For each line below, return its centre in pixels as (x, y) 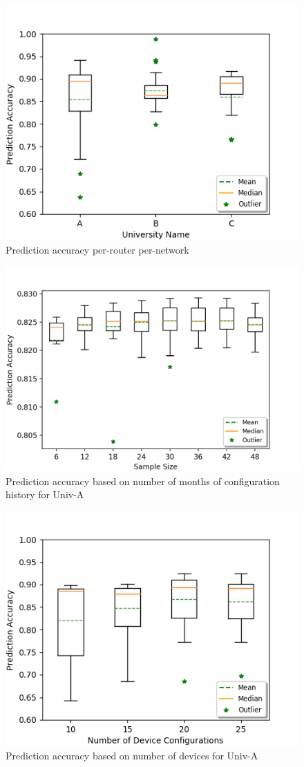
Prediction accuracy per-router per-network (97, 249)
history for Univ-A (45, 494)
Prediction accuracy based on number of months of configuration (143, 481)
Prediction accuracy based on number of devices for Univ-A (132, 755)
